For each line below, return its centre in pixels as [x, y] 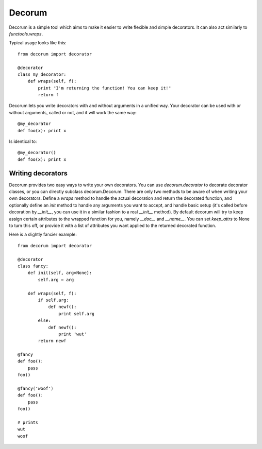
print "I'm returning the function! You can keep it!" [105, 88]
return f [48, 95]
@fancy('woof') [36, 389]
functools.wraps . [26, 34]
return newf [52, 341]
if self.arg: [53, 300]
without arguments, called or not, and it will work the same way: [73, 112]
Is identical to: [23, 141]
